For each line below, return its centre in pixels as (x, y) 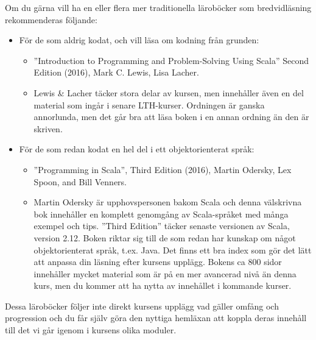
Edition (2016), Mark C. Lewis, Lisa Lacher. (116, 72)
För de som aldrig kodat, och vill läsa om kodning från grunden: (139, 40)
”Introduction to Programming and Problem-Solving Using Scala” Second (171, 60)
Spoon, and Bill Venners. (80, 181)
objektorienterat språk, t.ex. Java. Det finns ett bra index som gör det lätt (173, 250)
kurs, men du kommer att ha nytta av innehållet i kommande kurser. (163, 285)
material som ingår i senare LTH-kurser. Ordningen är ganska (149, 104)
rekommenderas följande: (51, 19)
